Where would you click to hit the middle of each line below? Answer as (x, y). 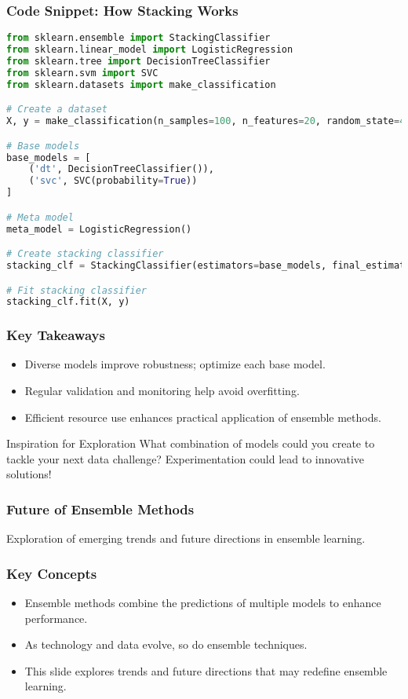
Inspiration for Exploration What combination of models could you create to (191, 443)
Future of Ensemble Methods (100, 509)
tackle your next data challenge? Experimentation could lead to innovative (186, 458)
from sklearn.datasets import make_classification (141, 84)
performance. (56, 618)
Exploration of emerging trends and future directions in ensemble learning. (186, 538)
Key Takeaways (56, 335)
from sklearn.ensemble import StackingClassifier (138, 38)
